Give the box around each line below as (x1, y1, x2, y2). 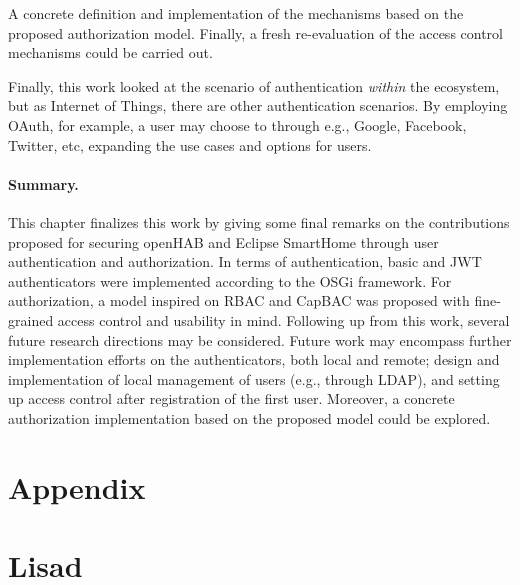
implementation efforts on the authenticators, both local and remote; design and (8, 349, 500, 370)
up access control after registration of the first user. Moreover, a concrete (8, 388, 455, 409)
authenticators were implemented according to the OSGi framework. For (8, 270, 452, 291)
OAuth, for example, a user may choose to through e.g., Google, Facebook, (8, 114, 467, 135)
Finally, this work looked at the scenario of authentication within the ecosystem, (8, 75, 500, 96)
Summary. (8, 173, 79, 194)
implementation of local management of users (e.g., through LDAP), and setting (8, 368, 500, 389)
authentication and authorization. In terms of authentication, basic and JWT (8, 251, 482, 272)
